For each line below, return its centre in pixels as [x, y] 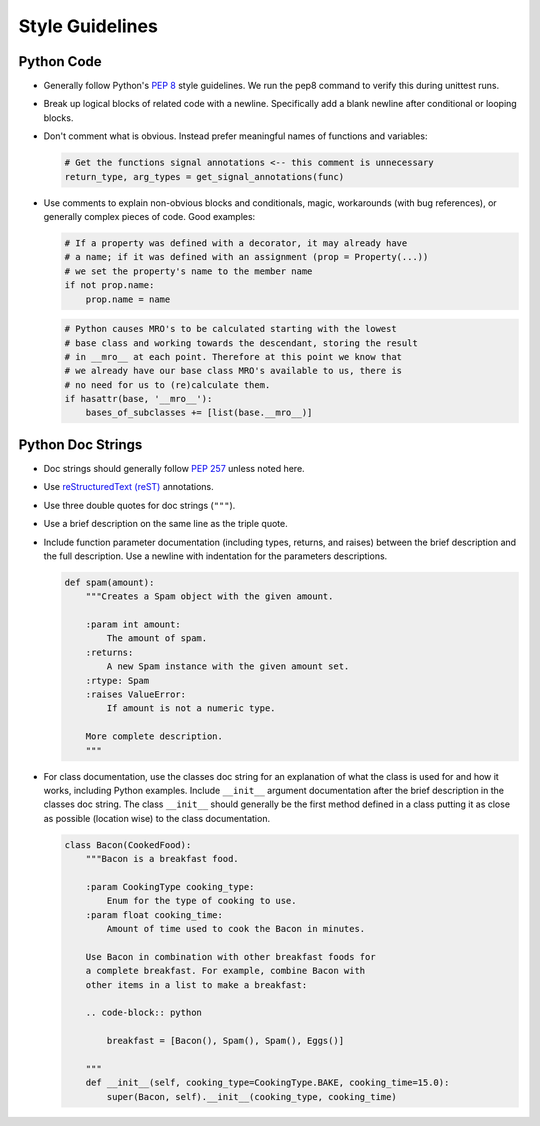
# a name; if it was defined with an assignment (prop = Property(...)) [246, 257]
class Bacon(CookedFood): [128, 844]
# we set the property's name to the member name [188, 271]
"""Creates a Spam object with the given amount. [209, 596]
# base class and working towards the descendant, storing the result [241, 343]
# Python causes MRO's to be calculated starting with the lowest [230, 329]
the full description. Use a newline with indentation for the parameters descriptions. [215, 556]
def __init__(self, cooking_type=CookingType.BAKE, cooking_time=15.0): [267, 1083]
